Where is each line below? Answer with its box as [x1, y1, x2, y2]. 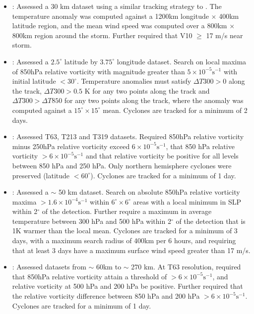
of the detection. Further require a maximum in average [42, 206, 212, 216]
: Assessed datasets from [12, 262, 86, 272]
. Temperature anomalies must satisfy [76, 76, 191, 86]
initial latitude [12, 76, 56, 86]
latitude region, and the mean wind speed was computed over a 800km [12, 20, 227, 31]
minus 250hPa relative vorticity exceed [12, 141, 130, 151]
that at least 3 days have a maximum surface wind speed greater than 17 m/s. [12, 245, 251, 255]
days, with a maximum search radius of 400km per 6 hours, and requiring [12, 235, 236, 246]
